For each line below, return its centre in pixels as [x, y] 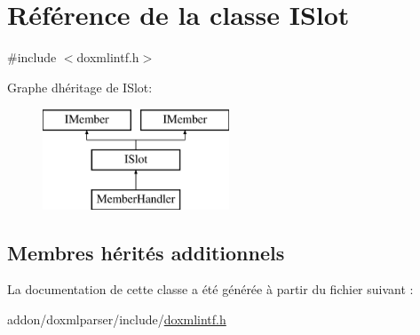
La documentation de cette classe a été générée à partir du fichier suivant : [210, 289]
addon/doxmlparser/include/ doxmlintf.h [117, 319]
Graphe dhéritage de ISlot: [80, 87]
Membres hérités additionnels [146, 252]
